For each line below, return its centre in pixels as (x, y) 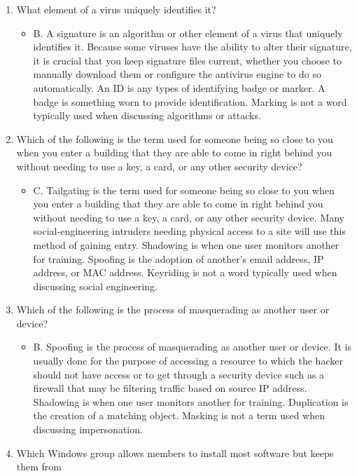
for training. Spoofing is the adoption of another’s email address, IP (178, 258)
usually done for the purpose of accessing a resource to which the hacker (188, 361)
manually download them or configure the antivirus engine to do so (177, 74)
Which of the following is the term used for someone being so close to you (175, 138)
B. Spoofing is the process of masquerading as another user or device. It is (192, 347)
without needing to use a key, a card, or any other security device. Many (189, 217)
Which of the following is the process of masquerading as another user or (173, 310)
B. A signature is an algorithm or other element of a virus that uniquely (188, 33)
